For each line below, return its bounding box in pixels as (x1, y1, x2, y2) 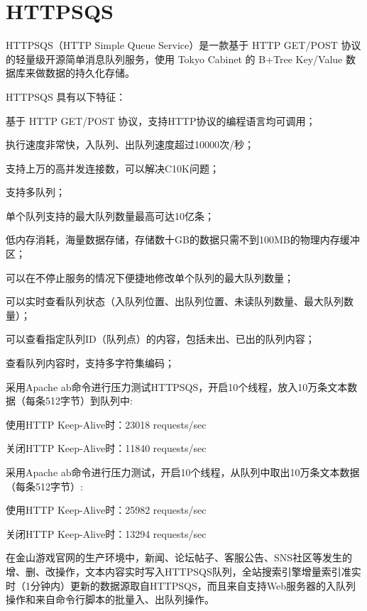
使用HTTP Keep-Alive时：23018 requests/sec (6, 417, 207, 431)
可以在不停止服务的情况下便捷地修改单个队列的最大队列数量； (6, 270, 294, 285)
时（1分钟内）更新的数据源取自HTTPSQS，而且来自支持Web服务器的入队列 (6, 578, 356, 593)
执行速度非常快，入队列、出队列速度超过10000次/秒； (6, 137, 254, 152)
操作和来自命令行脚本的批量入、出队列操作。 (6, 592, 214, 607)
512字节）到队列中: (45, 393, 133, 408)
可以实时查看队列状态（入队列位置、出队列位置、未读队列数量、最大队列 (6, 294, 344, 309)
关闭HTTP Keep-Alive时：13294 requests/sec (6, 526, 207, 541)
